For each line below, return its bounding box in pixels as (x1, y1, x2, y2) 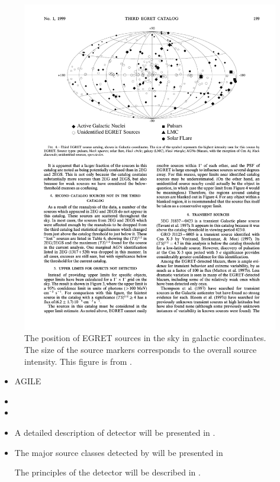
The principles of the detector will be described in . (14, 466, 201, 478)
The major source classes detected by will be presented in (14, 446, 223, 458)
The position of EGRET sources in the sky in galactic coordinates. (24, 332, 266, 344)
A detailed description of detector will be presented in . (14, 426, 215, 439)
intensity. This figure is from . (24, 355, 132, 367)
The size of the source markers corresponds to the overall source (24, 343, 257, 356)
